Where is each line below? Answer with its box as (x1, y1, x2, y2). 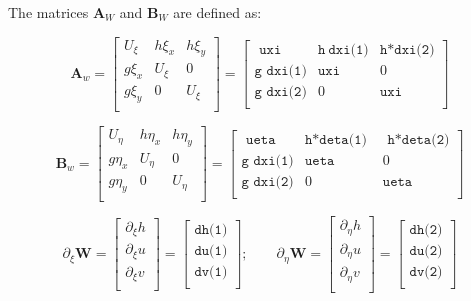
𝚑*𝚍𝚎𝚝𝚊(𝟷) (304, 132, 367, 147)
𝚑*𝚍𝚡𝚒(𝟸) (379, 42, 435, 57)
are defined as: (173, 2, 262, 22)
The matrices (8, 2, 89, 22)
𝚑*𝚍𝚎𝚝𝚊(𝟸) (387, 132, 450, 147)
